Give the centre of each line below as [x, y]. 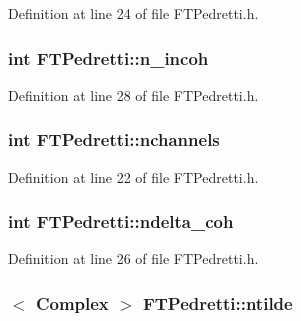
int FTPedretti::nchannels [114, 139]
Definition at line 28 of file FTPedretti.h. [133, 94]
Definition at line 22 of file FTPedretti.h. [133, 176]
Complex [72, 302]
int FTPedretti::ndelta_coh [121, 221]
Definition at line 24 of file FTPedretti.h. [133, 13]
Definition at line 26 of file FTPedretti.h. [133, 258]
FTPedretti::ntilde [217, 302]
